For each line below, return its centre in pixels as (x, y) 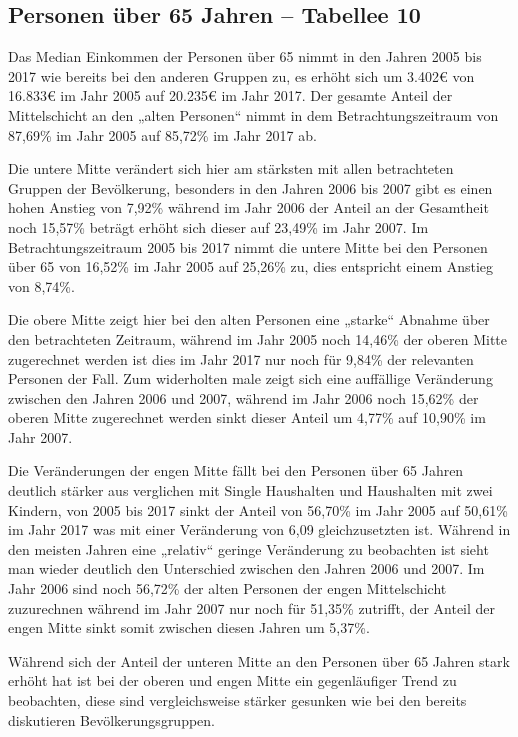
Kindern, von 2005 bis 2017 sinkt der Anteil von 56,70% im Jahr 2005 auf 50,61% (258, 509)
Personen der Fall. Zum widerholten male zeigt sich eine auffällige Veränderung (250, 378)
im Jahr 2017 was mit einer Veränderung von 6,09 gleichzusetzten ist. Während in (259, 529)
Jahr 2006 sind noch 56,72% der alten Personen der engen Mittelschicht (227, 588)
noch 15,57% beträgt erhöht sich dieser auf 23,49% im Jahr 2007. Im (218, 226)
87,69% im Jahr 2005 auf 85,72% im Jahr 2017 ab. (162, 134)
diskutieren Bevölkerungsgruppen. (112, 719)
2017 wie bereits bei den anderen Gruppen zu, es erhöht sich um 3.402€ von (241, 75)
